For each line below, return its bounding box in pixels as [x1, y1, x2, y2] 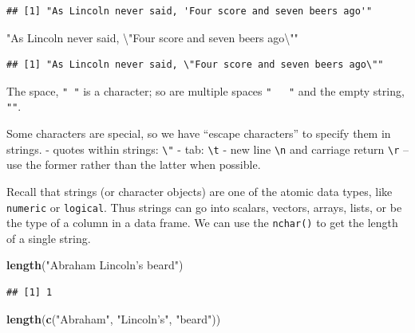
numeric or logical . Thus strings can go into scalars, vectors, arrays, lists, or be [6, 198, 402, 215]
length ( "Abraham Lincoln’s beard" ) [6, 257, 184, 273]
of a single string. [6, 229, 91, 246]
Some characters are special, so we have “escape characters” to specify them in [6, 125, 391, 142]
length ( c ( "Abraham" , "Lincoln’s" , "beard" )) [6, 310, 221, 327]
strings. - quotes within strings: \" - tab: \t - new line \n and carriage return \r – [6, 140, 409, 157]
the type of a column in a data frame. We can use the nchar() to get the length [6, 214, 398, 231]
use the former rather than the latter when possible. [6, 156, 261, 173]
